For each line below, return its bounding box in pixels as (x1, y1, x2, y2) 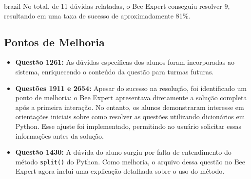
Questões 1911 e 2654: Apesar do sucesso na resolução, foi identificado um (15, 83, 247, 93)
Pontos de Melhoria (4, 34, 105, 49)
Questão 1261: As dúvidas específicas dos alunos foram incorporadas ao (15, 57, 235, 67)
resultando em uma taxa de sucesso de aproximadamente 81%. (4, 10, 191, 20)
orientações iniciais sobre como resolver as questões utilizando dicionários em (15, 111, 245, 122)
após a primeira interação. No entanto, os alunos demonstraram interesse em (15, 102, 244, 112)
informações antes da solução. (15, 130, 104, 141)
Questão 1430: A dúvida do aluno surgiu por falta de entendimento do (15, 147, 232, 157)
